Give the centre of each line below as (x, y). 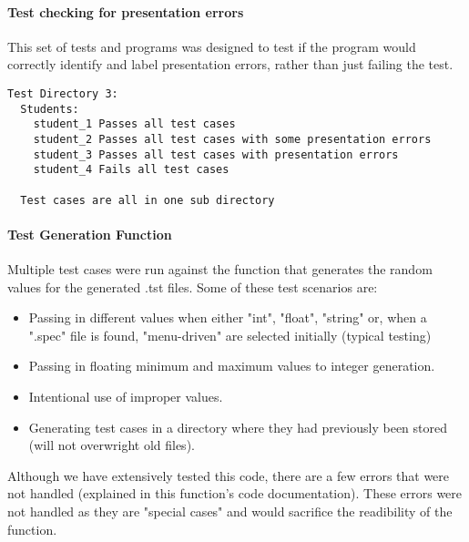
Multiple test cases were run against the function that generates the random (220, 269)
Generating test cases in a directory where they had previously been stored (238, 427)
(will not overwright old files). (112, 445)
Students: (50, 109)
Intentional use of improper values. (126, 396)
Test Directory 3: (63, 93)
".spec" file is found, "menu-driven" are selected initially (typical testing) (230, 335)
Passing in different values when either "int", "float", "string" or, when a (228, 317)
